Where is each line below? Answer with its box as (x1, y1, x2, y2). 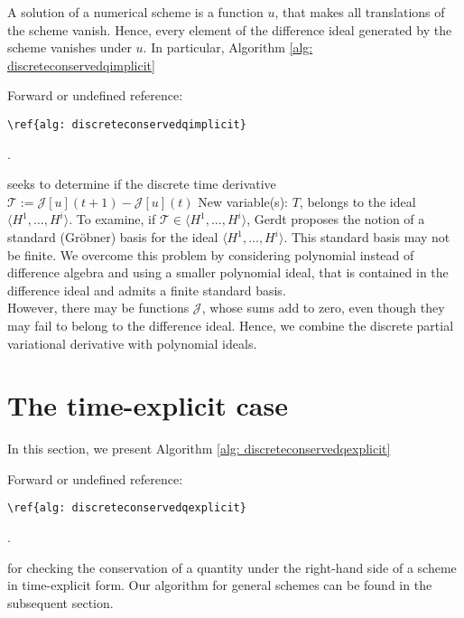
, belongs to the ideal (299, 192, 416, 211)
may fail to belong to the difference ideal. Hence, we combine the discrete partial (7, 315, 454, 334)
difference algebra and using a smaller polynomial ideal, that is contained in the (7, 263, 449, 282)
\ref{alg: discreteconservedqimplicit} (7, 117, 246, 131)
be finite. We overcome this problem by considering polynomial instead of (7, 245, 414, 264)
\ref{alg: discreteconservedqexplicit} (7, 501, 246, 515)
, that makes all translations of (274, 3, 445, 21)
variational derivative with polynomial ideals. (7, 333, 257, 352)
